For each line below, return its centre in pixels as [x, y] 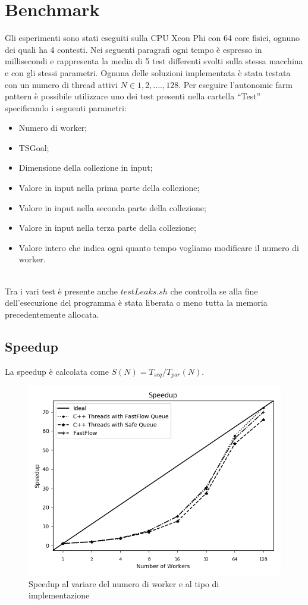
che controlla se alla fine [214, 291]
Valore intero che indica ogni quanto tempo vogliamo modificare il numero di [159, 247]
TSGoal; [34, 147]
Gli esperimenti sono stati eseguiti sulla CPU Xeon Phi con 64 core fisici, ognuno [153, 38]
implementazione [59, 595]
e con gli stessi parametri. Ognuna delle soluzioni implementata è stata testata [148, 72]
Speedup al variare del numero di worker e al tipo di [124, 583]
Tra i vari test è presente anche [62, 291]
